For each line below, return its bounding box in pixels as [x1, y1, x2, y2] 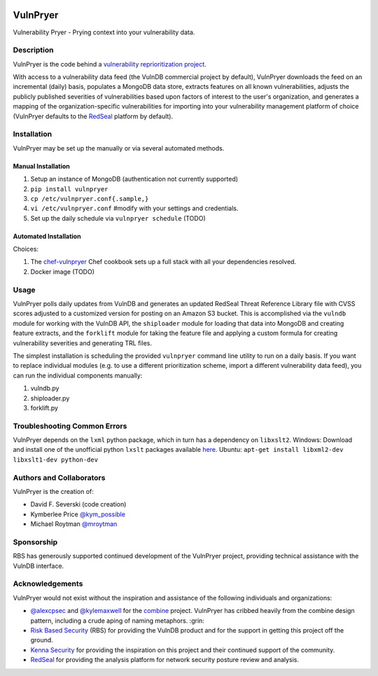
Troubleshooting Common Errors [13, 421, 127, 431]
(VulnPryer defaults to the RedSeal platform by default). [13, 112, 174, 120]
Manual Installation [13, 162, 70, 170]
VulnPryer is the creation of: [13, 487, 94, 495]
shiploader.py [30, 394, 70, 402]
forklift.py [30, 403, 59, 412]
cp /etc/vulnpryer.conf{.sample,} [30, 195, 149, 202]
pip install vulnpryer [30, 185, 108, 193]
